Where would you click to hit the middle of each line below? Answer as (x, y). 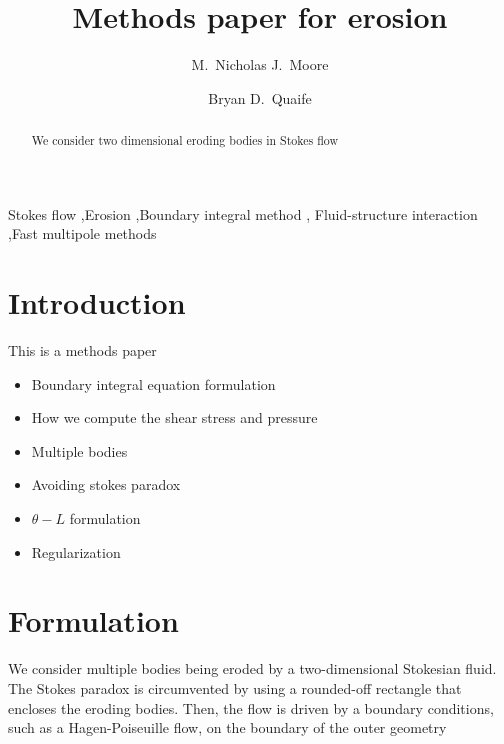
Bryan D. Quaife (260, 97)
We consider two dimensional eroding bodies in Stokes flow (184, 140)
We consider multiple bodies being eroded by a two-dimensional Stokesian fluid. (252, 668)
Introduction (97, 302)
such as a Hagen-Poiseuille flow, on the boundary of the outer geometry (227, 727)
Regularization (76, 551)
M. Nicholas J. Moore (260, 64)
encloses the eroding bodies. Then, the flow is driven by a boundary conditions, (251, 707)
